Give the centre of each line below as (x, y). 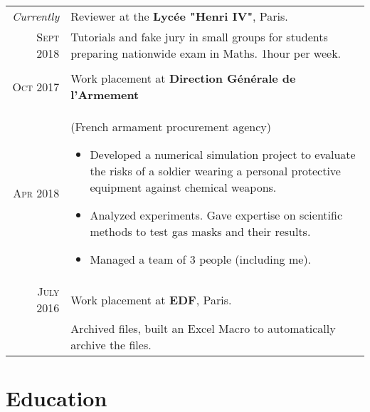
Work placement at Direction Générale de (183, 78)
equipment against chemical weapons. (183, 187)
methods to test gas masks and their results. (200, 231)
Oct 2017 (36, 86)
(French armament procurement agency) (171, 127)
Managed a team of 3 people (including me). (201, 259)
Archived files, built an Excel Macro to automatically (203, 328)
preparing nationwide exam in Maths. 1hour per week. (206, 53)
